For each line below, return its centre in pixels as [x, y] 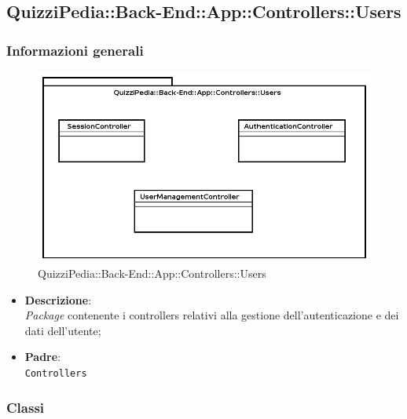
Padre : [43, 357]
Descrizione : [58, 299]
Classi [26, 407]
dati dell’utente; [63, 330]
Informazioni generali [75, 50]
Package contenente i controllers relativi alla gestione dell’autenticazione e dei [212, 315]
